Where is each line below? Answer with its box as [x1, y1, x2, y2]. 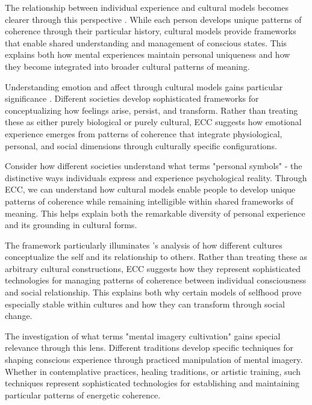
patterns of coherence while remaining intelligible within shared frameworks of [5, 194, 293, 207]
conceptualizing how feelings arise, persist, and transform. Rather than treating [5, 104, 298, 116]
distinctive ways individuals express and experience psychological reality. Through [5, 171, 307, 184]
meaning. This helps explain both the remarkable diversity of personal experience [5, 206, 305, 219]
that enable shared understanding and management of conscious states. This [5, 36, 287, 49]
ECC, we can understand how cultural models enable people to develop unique [5, 183, 296, 196]
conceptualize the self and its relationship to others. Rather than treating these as [5, 250, 308, 263]
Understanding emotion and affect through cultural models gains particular [5, 80, 283, 93]
